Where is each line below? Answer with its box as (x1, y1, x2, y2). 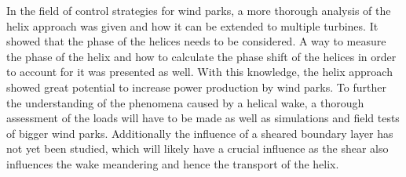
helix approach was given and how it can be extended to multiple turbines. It (6, 17, 379, 34)
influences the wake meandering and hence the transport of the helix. (6, 155, 339, 172)
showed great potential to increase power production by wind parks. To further (6, 78, 386, 95)
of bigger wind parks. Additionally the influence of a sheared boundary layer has (6, 125, 393, 141)
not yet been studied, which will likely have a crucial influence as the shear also (6, 140, 389, 157)
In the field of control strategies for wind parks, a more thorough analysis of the (6, 2, 391, 18)
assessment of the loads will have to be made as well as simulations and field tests (6, 110, 400, 126)
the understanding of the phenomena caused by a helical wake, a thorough (6, 94, 364, 110)
